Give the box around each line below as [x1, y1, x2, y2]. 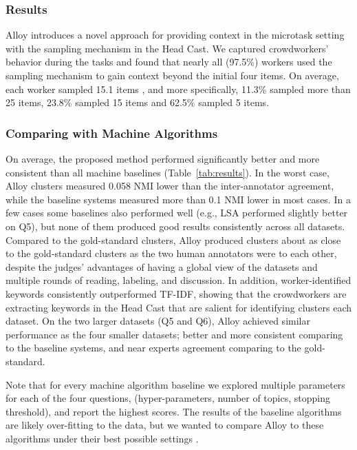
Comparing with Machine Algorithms [6, 124, 218, 141]
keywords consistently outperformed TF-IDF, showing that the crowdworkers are [6, 286, 347, 300]
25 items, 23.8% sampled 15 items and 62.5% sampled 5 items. [6, 95, 269, 110]
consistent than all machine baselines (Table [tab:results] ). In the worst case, [6, 165, 329, 179]
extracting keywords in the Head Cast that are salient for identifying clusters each [6, 300, 352, 314]
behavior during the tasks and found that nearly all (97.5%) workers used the [6, 54, 332, 69]
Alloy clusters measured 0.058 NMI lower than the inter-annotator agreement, [6, 178, 334, 193]
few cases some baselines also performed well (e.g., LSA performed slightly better [6, 205, 348, 220]
